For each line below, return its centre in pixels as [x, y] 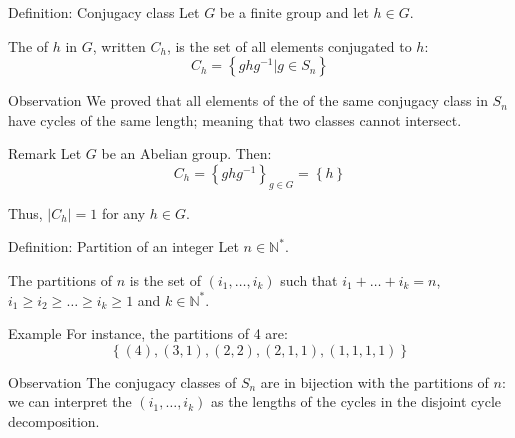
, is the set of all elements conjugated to [289, 45]
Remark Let [45, 153]
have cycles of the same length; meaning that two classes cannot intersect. [235, 119]
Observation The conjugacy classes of [122, 381]
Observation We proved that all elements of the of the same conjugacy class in [248, 100]
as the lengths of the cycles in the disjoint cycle [355, 401]
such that [309, 279]
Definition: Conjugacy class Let [104, 12]
